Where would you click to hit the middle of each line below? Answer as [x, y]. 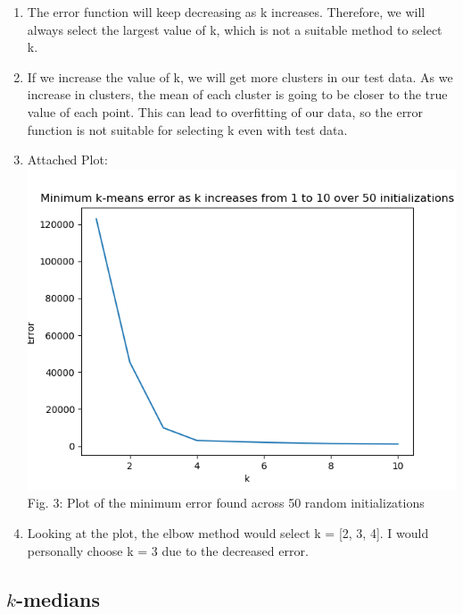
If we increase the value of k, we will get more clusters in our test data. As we [240, 76]
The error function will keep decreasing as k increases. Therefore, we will [226, 12]
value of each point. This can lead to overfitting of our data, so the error [225, 111]
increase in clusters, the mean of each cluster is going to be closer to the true [237, 94]
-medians [58, 598]
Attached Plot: [67, 160]
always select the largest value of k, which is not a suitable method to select [235, 29]
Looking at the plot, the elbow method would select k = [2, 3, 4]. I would [228, 533]
